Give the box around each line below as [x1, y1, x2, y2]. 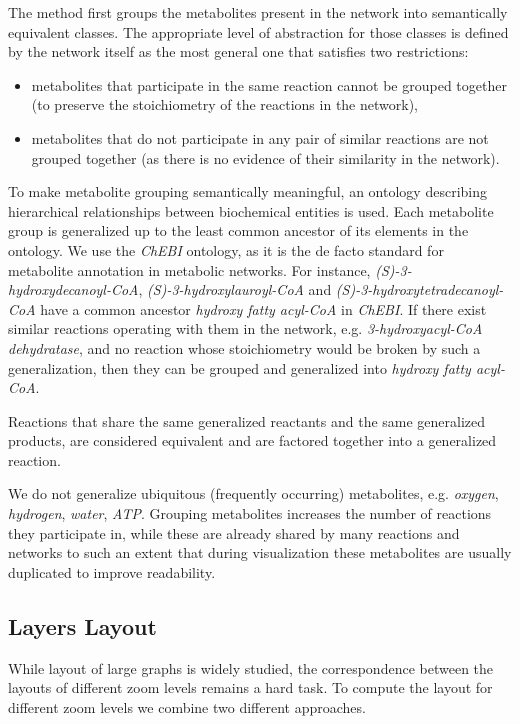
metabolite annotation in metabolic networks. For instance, [8, 259, 371, 280]
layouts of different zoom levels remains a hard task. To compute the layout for [8, 677, 493, 698]
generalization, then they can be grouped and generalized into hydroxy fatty [8, 357, 471, 378]
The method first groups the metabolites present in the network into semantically [8, 2, 508, 22]
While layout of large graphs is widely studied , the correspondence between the [8, 657, 494, 678]
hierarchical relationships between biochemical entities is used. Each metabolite [8, 200, 494, 221]
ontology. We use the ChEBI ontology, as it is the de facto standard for [8, 239, 444, 260]
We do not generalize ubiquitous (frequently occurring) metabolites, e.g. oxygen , [8, 483, 499, 504]
